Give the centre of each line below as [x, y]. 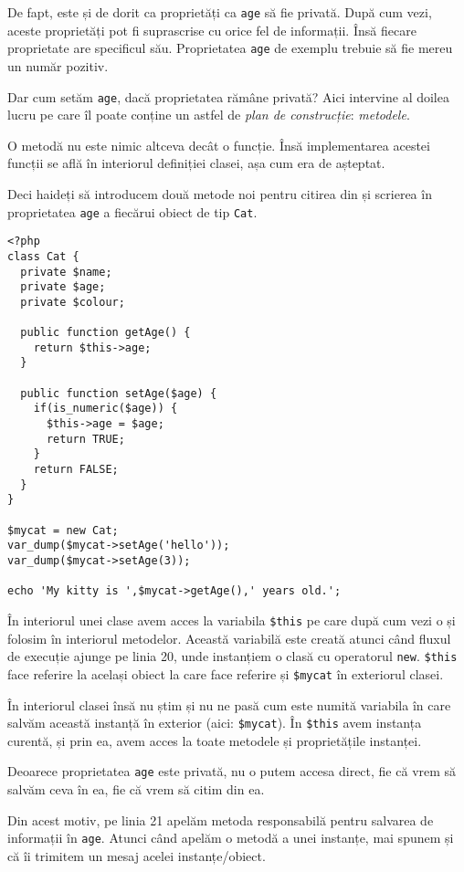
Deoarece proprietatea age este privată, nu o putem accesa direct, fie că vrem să [232, 771]
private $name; [66, 272]
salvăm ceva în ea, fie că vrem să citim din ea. [136, 789]
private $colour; [73, 302]
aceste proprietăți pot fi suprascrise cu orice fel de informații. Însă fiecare [212, 30]
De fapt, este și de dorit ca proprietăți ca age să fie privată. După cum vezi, [220, 12]
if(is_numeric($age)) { [105, 409]
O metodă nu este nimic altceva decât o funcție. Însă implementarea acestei [219, 145]
